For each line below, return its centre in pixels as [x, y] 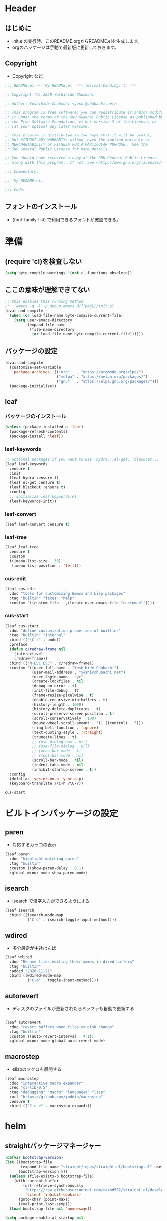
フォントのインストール [41, 206]
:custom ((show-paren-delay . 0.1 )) [47, 868]
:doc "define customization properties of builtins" [65, 631]
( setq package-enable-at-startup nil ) [45, 1218]
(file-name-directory [52, 329]
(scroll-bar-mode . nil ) [57, 760]
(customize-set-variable [35, 367]
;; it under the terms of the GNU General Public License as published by [84, 117]
